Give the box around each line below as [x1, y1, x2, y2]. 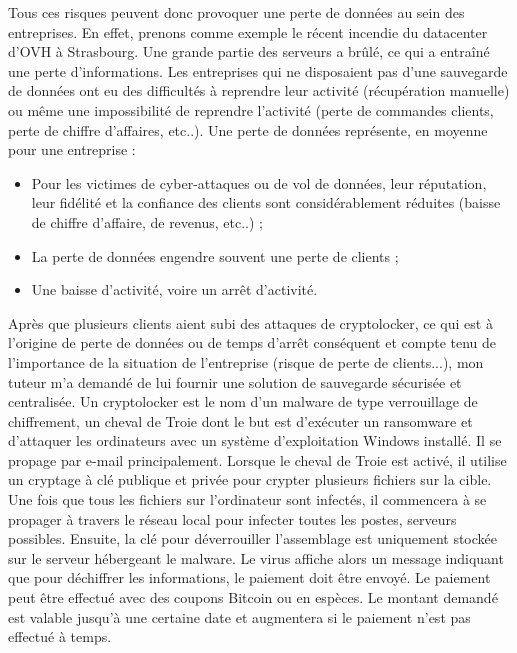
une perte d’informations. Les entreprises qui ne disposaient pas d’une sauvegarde [8, 60, 508, 81]
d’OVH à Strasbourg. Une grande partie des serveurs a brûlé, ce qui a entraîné [8, 41, 490, 62]
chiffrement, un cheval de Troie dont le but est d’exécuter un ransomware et [8, 410, 473, 431]
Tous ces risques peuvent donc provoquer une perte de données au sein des [8, 2, 465, 22]
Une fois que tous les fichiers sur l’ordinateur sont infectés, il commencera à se [8, 489, 487, 510]
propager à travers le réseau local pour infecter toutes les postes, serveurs [8, 508, 457, 529]
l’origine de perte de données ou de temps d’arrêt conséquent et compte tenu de [8, 332, 497, 353]
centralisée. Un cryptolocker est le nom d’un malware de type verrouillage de [8, 391, 478, 412]
